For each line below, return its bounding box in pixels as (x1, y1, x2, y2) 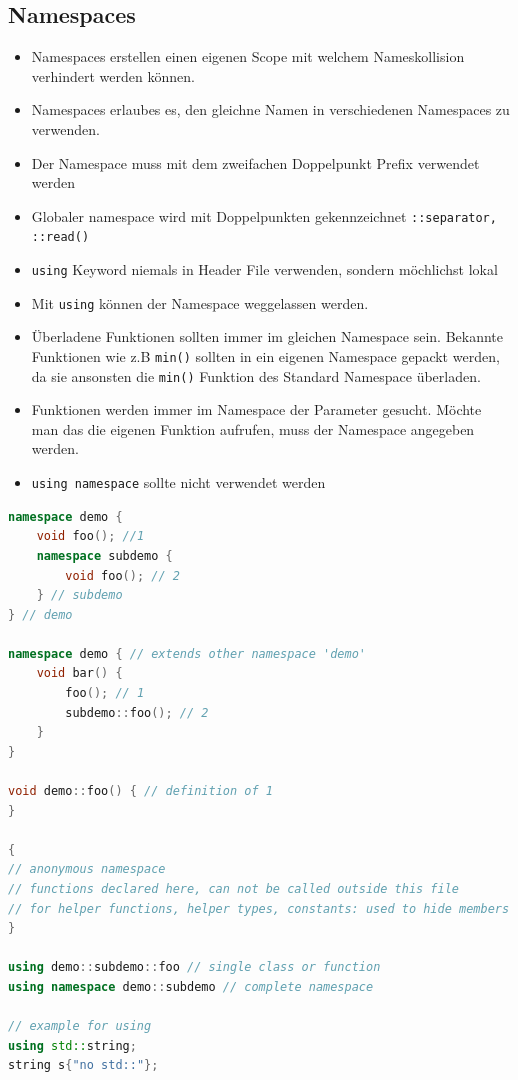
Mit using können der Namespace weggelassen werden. (31, 292, 369, 313)
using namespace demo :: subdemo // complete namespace (8, 979, 374, 994)
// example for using (8, 1019, 152, 1034)
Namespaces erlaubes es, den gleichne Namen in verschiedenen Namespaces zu (31, 99, 510, 120)
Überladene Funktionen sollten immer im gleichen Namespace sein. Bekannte (31, 326, 504, 347)
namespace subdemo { (36, 548, 173, 563)
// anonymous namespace (8, 862, 166, 877)
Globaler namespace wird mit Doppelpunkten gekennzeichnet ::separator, (31, 205, 497, 226)
